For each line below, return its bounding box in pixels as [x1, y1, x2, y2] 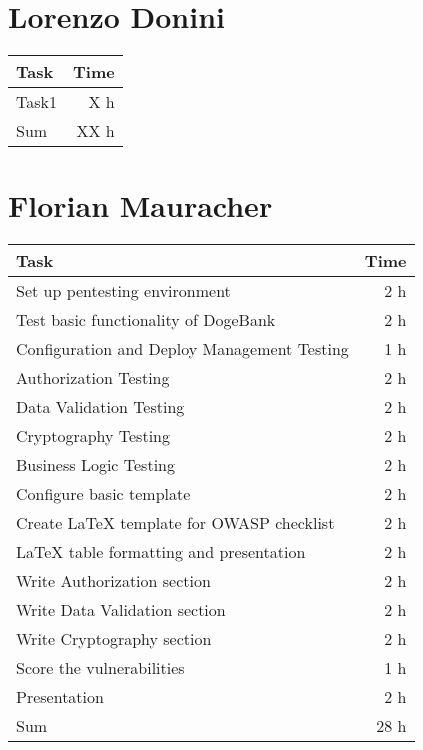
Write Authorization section [16, 569, 211, 593]
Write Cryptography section [16, 627, 212, 651]
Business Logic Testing [16, 453, 175, 477]
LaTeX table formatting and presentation [16, 540, 306, 564]
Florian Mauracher [8, 185, 273, 226]
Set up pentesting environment [16, 279, 231, 303]
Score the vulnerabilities [16, 656, 185, 680]
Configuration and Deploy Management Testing [16, 337, 349, 361]
